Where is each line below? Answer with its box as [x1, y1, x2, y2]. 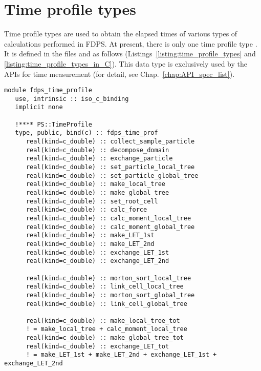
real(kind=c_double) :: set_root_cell [26, 197, 158, 205]
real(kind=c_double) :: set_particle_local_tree [26, 163, 195, 171]
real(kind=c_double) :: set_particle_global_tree [26, 172, 199, 179]
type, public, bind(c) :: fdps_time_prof [15, 129, 158, 137]
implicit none [15, 104, 63, 111]
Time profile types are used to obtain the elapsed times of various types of [4, 28, 237, 39]
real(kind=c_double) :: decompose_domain [26, 146, 169, 154]
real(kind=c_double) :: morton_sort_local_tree [26, 274, 191, 282]
